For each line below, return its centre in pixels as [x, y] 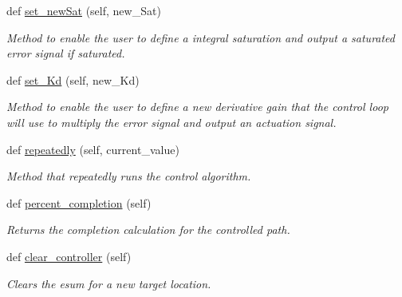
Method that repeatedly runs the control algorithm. [129, 176]
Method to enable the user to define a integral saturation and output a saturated [201, 37]
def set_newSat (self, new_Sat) [84, 10]
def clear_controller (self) [69, 256]
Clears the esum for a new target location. [109, 283]
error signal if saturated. [66, 53]
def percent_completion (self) [79, 202]
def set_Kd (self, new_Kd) [73, 79]
